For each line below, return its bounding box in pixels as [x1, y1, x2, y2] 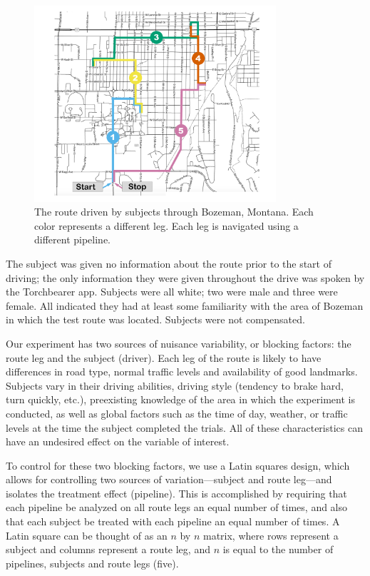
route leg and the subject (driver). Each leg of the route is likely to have [6, 350, 322, 365]
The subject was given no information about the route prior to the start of [6, 256, 332, 271]
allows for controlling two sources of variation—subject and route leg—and [6, 472, 332, 487]
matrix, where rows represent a [202, 527, 339, 542]
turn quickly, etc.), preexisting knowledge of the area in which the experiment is [6, 392, 355, 407]
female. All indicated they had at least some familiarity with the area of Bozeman [6, 298, 364, 313]
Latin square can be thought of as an [6, 527, 168, 542]
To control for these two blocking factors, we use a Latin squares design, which [6, 458, 350, 473]
